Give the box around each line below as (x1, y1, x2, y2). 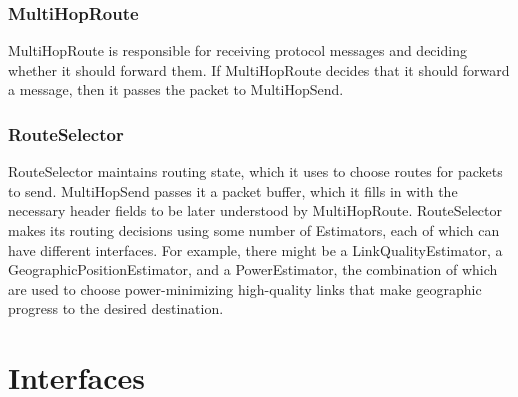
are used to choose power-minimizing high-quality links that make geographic (8, 278, 482, 299)
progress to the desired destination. (8, 298, 224, 319)
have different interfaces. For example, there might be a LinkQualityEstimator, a (8, 239, 503, 260)
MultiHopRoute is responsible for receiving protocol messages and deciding (8, 40, 467, 61)
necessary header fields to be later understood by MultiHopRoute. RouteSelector (8, 200, 503, 221)
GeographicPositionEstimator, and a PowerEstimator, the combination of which (8, 259, 498, 280)
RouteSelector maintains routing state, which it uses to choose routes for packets (8, 161, 503, 182)
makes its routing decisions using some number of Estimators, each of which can (8, 220, 500, 240)
